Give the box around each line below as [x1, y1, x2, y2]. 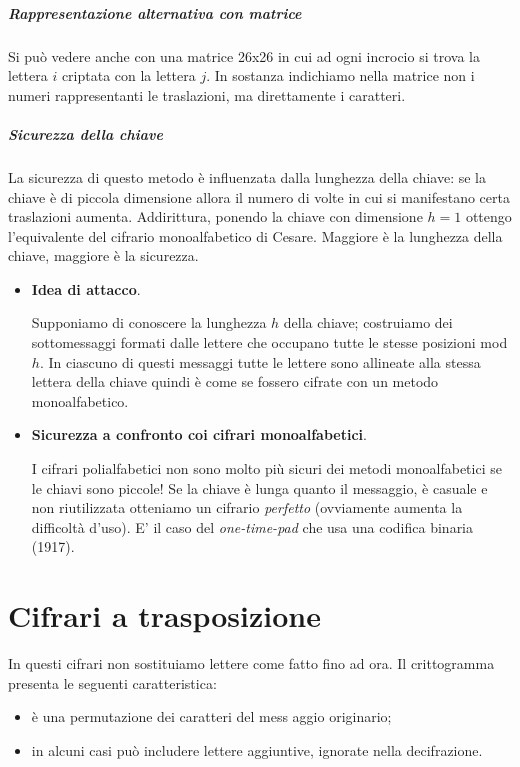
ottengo [465, 206, 512, 227]
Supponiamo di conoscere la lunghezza [31, 312, 267, 333]
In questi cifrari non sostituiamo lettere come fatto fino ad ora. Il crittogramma [8, 653, 495, 674]
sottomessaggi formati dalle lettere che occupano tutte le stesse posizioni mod [31, 332, 508, 353]
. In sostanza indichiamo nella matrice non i [206, 65, 475, 86]
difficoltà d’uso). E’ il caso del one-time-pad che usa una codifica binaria [31, 516, 474, 537]
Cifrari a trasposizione [8, 595, 321, 636]
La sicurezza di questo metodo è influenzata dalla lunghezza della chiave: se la [8, 166, 486, 187]
